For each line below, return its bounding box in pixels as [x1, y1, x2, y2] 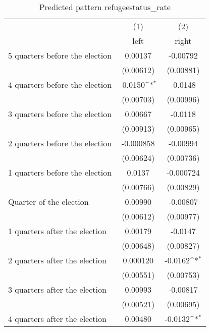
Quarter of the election [8, 196, 89, 207]
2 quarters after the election [8, 254, 107, 266]
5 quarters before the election [8, 49, 112, 61]
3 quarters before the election [8, 108, 112, 120]
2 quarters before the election [8, 137, 112, 149]
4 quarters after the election [8, 313, 107, 324]
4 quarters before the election [8, 79, 112, 90]
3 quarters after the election [8, 284, 107, 295]
